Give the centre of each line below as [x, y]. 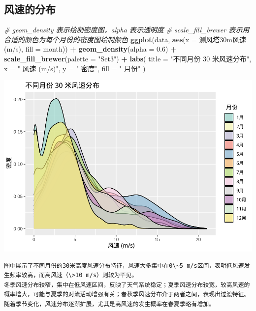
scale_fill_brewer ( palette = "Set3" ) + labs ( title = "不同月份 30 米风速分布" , [128, 58]
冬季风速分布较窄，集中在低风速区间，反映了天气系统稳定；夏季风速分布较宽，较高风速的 [127, 285]
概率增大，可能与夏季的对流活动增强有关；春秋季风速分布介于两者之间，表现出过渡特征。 [127, 295]
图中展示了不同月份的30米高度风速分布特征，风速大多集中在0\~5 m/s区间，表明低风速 [124, 266]
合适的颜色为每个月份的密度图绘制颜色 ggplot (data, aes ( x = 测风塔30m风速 [125, 39]
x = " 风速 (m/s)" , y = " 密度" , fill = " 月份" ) [75, 68]
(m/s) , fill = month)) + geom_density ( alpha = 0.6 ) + [90, 49]
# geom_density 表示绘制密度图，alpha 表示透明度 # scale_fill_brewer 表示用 [127, 30]
